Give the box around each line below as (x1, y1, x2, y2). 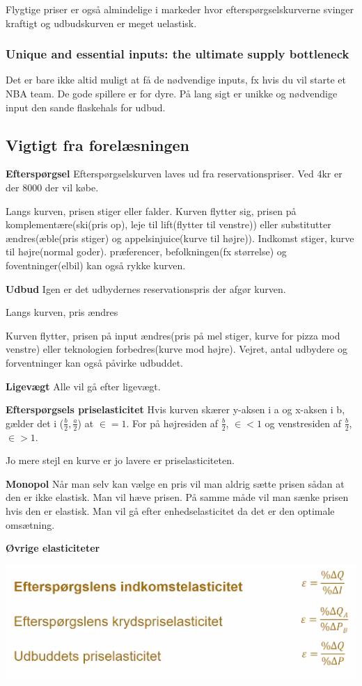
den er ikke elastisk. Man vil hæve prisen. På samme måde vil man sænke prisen (6, 490, 349, 504)
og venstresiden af (265, 415, 342, 430)
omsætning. (6, 517, 55, 532)
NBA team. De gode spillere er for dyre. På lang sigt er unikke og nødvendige (6, 86, 338, 100)
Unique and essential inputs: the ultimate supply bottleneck (6, 45, 349, 63)
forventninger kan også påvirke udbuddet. (6, 355, 183, 369)
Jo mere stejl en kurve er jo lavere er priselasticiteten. (6, 453, 235, 468)
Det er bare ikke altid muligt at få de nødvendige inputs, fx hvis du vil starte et (6, 72, 347, 87)
